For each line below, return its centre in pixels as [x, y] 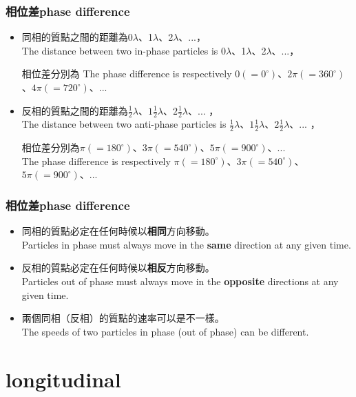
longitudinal [63, 379]
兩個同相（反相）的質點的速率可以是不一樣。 [123, 318]
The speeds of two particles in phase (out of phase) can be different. [165, 331]
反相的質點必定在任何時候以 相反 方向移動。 [118, 268]
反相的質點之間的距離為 [75, 110]
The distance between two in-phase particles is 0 [124, 50]
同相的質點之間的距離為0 [77, 37]
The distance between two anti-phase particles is [124, 124]
